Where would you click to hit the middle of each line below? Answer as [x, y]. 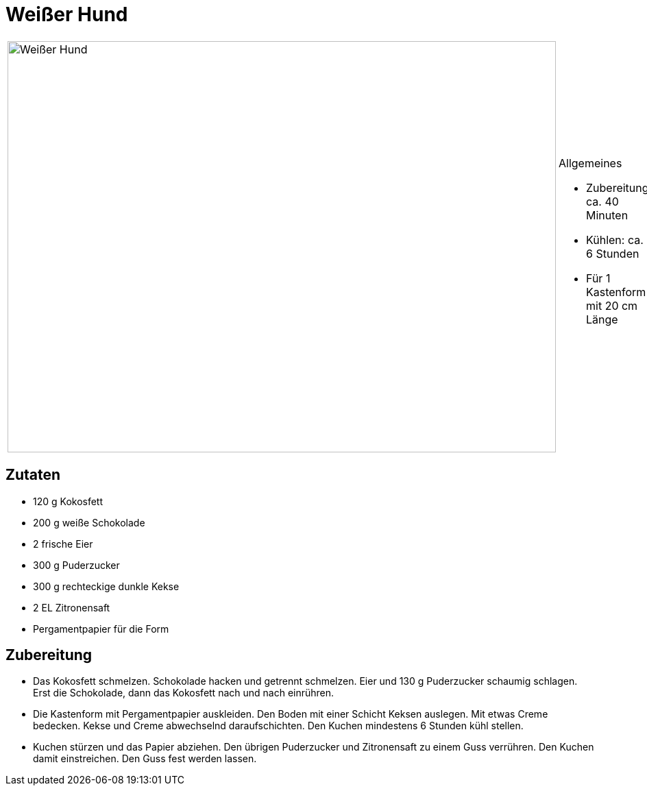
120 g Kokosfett [68, 501]
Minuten [607, 215]
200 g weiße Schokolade [89, 522]
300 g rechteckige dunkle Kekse [106, 586]
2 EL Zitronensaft [72, 607]
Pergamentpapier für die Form [101, 629]
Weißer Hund [67, 14]
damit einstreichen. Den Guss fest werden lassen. [145, 759]
